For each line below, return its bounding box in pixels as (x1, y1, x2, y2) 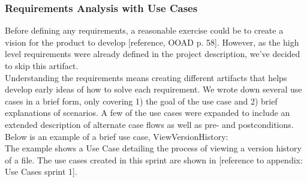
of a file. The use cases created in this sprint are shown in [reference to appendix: (5, 153, 303, 166)
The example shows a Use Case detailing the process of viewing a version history (5, 142, 302, 154)
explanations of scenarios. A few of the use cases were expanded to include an (5, 106, 290, 119)
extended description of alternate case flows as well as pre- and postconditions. (5, 118, 294, 130)
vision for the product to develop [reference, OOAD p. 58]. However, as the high (5, 35, 299, 48)
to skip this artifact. (5, 59, 79, 71)
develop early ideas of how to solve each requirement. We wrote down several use (5, 83, 302, 96)
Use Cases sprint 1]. (5, 165, 77, 178)
